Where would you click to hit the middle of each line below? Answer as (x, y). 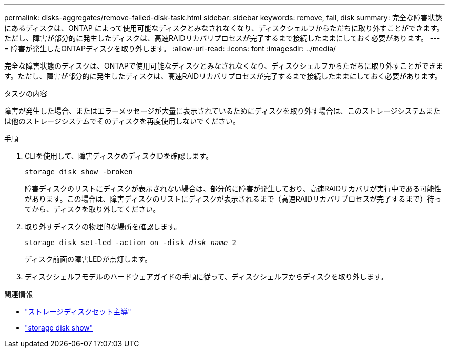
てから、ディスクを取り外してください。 (93, 209)
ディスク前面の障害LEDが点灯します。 (88, 259)
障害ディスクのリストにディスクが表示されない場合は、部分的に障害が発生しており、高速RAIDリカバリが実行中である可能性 (233, 189)
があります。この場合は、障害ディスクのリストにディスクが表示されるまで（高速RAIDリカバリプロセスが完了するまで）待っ (233, 199)
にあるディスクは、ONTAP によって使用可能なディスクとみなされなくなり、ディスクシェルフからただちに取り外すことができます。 (224, 28)
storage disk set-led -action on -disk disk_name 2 (131, 243)
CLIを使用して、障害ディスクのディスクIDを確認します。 (119, 156)
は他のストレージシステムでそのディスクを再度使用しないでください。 (122, 121)
